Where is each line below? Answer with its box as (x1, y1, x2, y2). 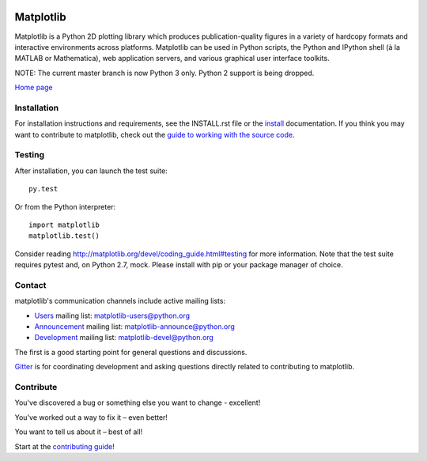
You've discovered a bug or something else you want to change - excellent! (14, 398, 261, 407)
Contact (14, 279, 47, 290)
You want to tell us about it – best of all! (14, 427, 143, 436)
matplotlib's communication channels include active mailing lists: (14, 297, 225, 306)
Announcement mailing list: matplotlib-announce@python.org (34, 322, 235, 331)
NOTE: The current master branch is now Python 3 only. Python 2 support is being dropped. (14, 68, 315, 77)
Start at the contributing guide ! (14, 441, 115, 451)
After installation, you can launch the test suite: (14, 166, 168, 176)
